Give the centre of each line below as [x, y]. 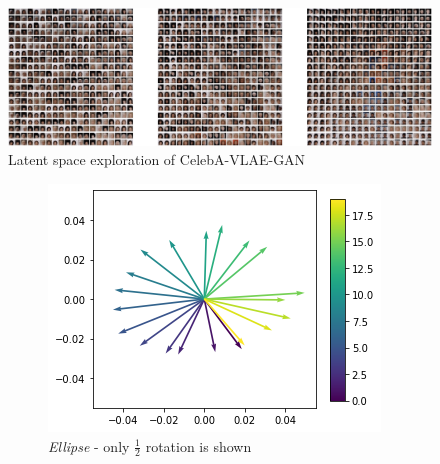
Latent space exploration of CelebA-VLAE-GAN [157, 159]
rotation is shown [198, 445]
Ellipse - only [89, 445]
